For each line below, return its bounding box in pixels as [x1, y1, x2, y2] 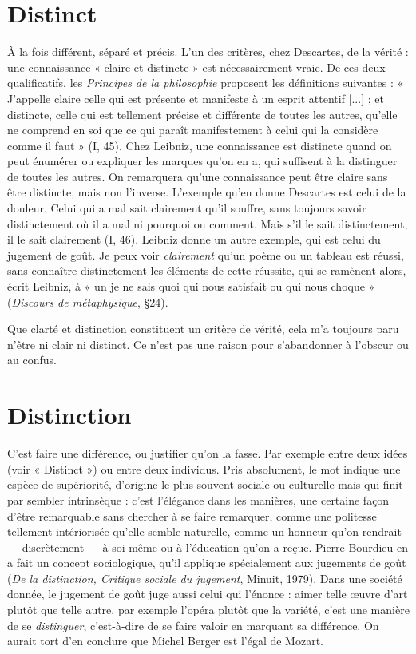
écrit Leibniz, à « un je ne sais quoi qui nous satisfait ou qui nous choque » [7, 278, 375, 295]
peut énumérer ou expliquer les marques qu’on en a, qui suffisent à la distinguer [7, 153, 398, 169]
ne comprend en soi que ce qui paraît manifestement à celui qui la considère [7, 121, 378, 138]
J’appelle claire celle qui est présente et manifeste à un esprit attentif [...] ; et [7, 89, 384, 106]
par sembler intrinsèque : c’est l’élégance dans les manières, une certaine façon [7, 491, 390, 508]
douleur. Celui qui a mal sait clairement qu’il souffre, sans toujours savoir [7, 200, 366, 216]
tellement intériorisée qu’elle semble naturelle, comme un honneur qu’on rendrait [7, 523, 402, 540]
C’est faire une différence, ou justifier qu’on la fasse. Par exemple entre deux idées [7, 445, 408, 462]
